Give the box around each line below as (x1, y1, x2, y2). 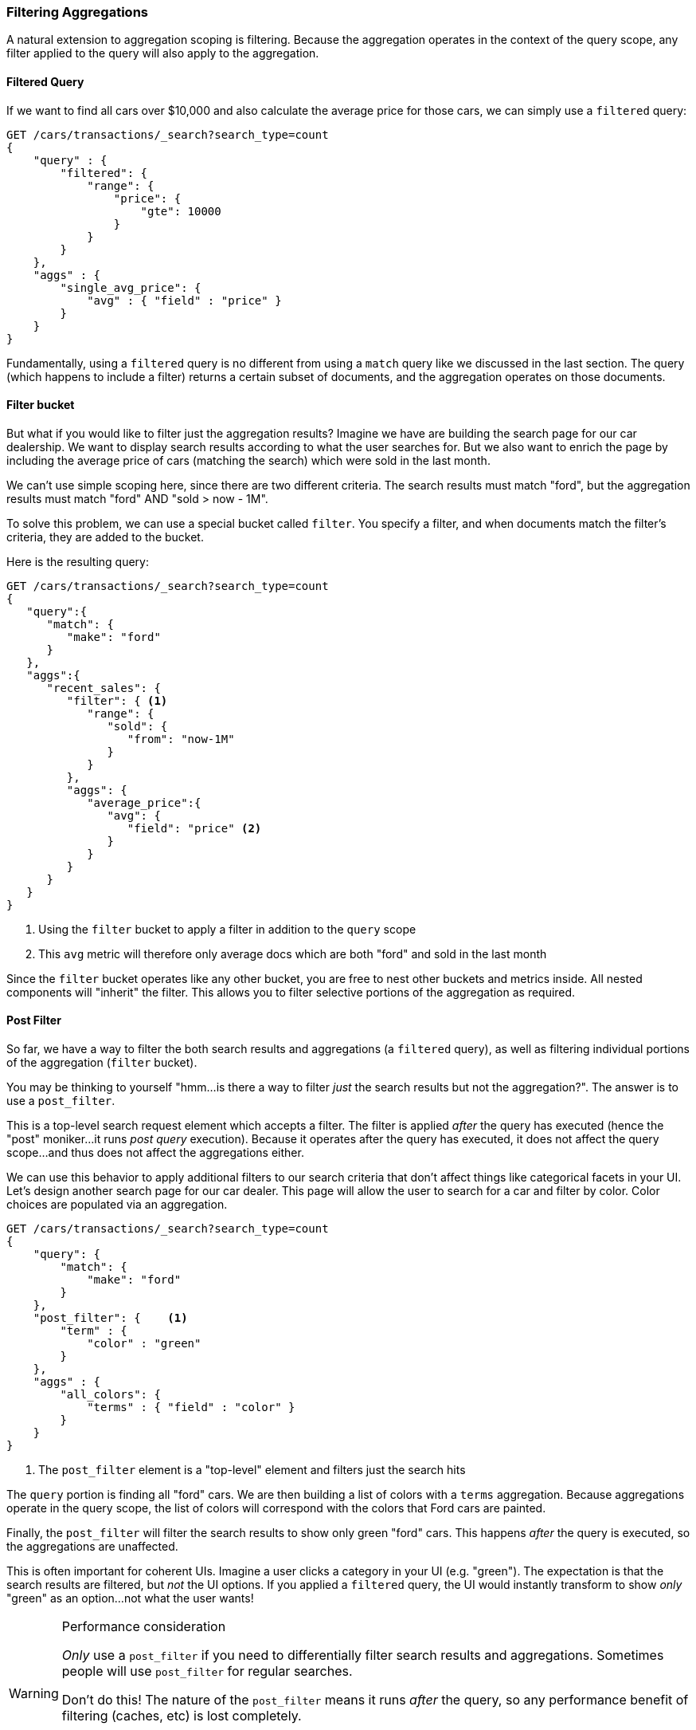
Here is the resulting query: (6, 554, 150, 568)
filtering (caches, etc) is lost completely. (61, 1708, 302, 1724)
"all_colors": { (60, 1388, 161, 1402)
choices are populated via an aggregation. (6, 1197, 228, 1212)
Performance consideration (61, 1618, 226, 1635)
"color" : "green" (87, 1337, 201, 1351)
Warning (9, 1685, 59, 1702)
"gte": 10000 (140, 204, 221, 218)
